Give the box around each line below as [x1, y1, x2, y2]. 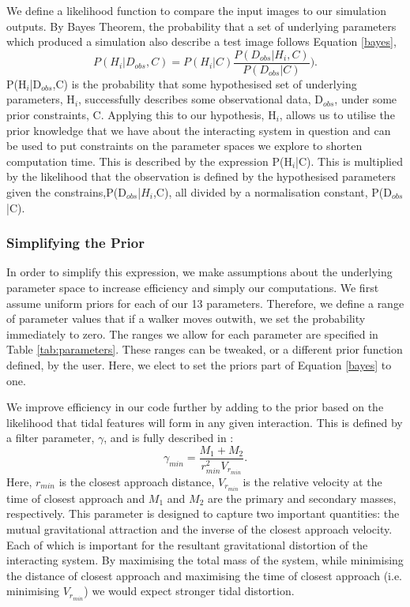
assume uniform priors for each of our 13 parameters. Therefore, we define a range [6, 294, 404, 311]
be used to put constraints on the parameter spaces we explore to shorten [6, 137, 363, 154]
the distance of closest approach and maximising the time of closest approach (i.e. [6, 567, 403, 583]
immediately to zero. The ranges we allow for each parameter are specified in [6, 325, 378, 342]
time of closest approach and [6, 489, 145, 506]
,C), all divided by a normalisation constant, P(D [152, 184, 392, 200]
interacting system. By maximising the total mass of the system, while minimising [6, 552, 404, 568]
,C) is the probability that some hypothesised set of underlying [52, 75, 357, 92]
